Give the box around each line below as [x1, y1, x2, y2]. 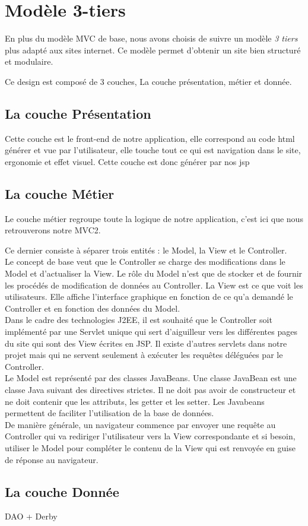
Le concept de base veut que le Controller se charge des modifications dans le [5, 255, 285, 268]
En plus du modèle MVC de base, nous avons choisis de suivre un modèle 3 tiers [5, 32, 298, 45]
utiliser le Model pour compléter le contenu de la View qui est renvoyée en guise [5, 441, 296, 454]
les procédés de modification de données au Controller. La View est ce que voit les [5, 278, 303, 291]
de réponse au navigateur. [5, 453, 99, 465]
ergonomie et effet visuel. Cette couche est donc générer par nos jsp [5, 155, 250, 167]
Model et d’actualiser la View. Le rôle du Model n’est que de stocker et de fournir [5, 267, 303, 280]
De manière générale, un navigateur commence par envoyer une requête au [5, 418, 276, 430]
